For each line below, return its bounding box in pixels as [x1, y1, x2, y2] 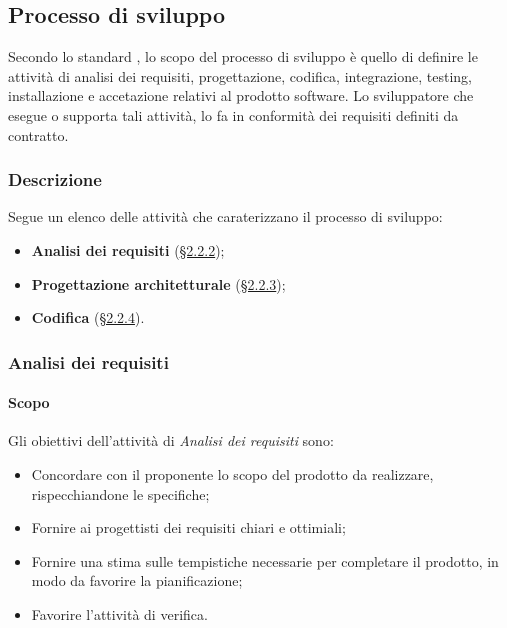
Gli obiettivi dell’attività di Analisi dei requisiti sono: [8, 430, 334, 451]
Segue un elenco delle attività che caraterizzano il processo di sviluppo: [8, 206, 443, 227]
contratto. [8, 124, 69, 145]
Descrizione [8, 167, 102, 192]
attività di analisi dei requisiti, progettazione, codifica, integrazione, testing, [8, 65, 472, 86]
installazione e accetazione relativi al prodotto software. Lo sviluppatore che [8, 85, 474, 106]
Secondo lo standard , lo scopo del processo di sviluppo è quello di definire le [8, 46, 478, 67]
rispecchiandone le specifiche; [31, 483, 210, 504]
